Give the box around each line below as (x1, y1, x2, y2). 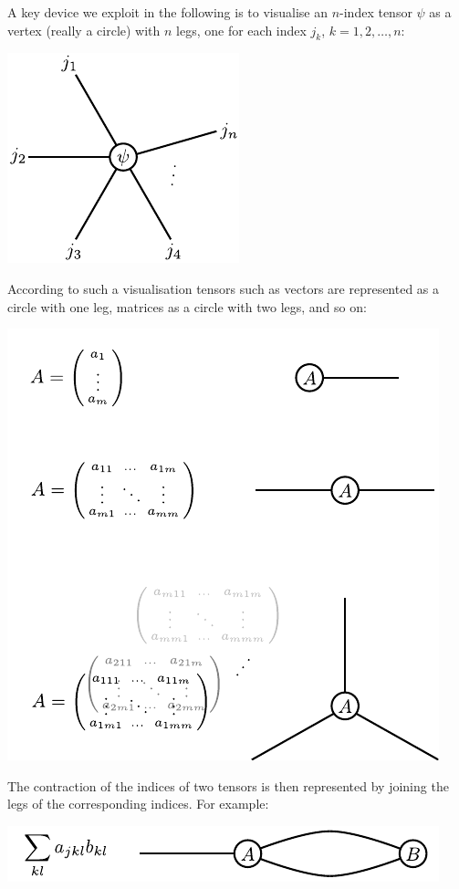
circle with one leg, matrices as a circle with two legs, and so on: (7, 297, 367, 316)
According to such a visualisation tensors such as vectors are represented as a (7, 278, 440, 298)
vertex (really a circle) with (7, 20, 161, 39)
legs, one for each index (176, 20, 307, 39)
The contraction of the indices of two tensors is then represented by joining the (7, 776, 449, 795)
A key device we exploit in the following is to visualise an (7, 3, 328, 21)
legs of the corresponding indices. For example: (7, 794, 269, 813)
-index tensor (339, 3, 412, 21)
